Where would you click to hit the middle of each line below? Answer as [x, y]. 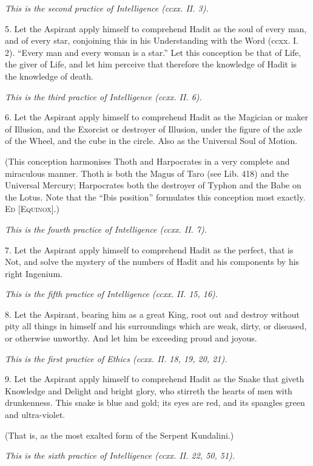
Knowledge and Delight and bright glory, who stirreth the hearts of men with [149, 390]
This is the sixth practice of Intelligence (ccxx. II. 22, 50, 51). [120, 455]
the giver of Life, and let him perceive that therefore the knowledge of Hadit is [151, 64]
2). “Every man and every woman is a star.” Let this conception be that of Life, [153, 52]
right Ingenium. [34, 273]
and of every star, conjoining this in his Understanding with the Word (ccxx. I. [152, 40]
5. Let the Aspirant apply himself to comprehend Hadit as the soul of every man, [156, 28]
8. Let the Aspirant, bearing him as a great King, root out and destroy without [152, 314]
